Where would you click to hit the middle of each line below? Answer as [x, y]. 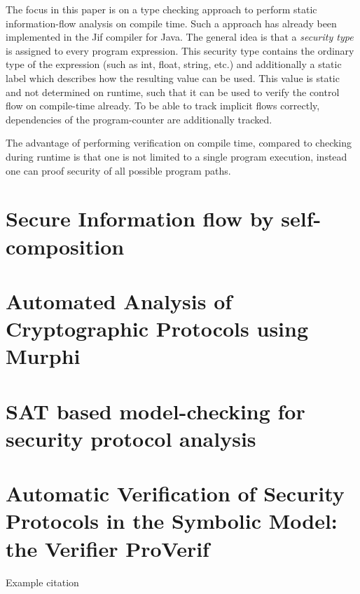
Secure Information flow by [140, 218]
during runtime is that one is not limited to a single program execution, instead [176, 156]
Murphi [43, 356]
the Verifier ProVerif [108, 548]
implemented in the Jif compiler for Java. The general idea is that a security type [180, 37]
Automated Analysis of [119, 301]
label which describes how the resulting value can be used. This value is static [173, 77]
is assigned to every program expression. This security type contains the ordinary [180, 50]
